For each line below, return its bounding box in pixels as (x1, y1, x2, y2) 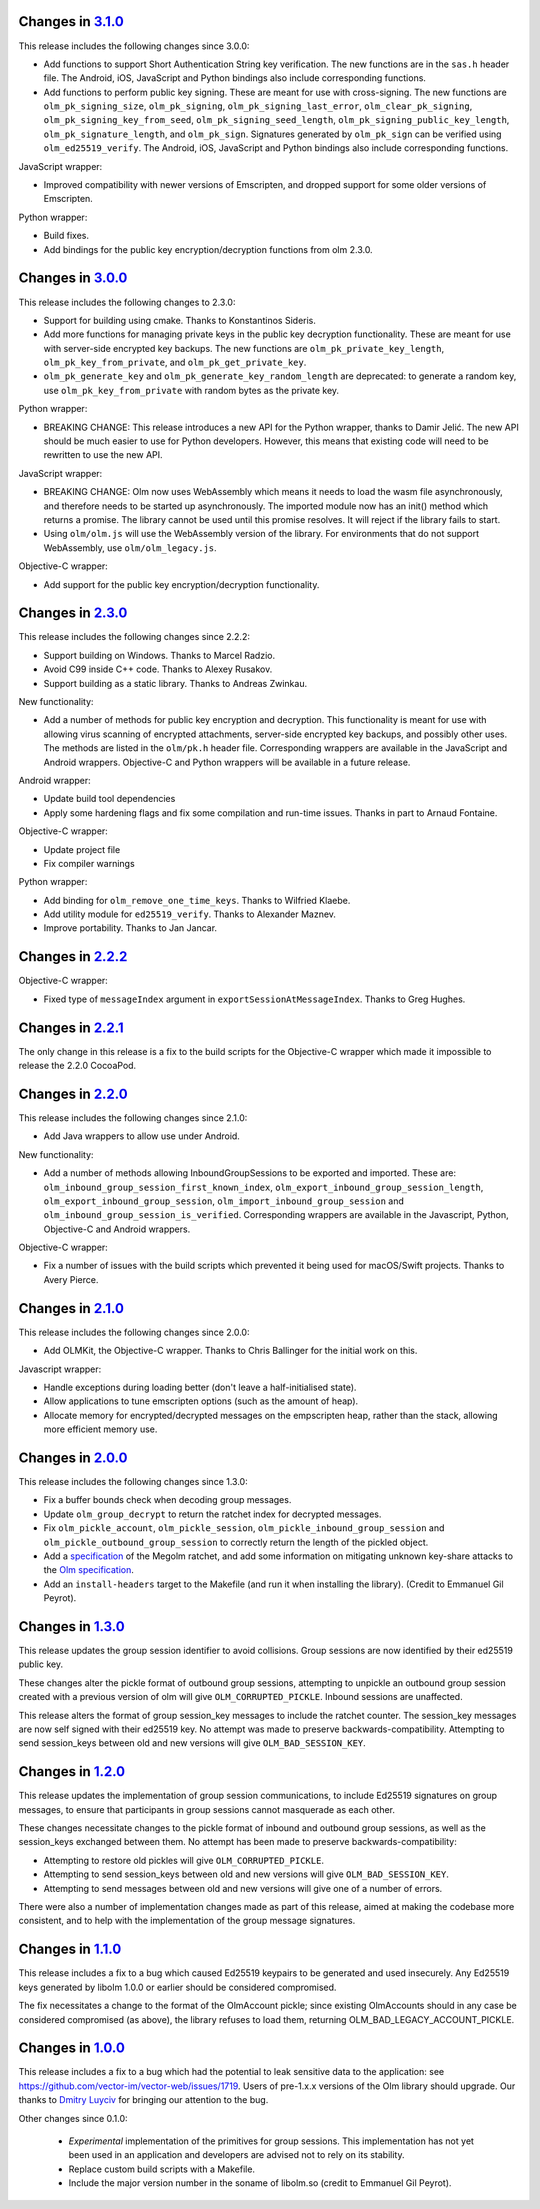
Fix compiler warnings (43, 857, 135, 869)
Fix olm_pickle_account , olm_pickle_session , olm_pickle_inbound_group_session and (43, 1522, 445, 1534)
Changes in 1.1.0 (18, 1941, 122, 1958)
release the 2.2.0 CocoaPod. (18, 1060, 137, 1072)
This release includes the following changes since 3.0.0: (18, 40, 250, 52)
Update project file (43, 843, 121, 855)
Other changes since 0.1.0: (18, 2112, 129, 2124)
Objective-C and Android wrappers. (43, 1223, 191, 1235)
